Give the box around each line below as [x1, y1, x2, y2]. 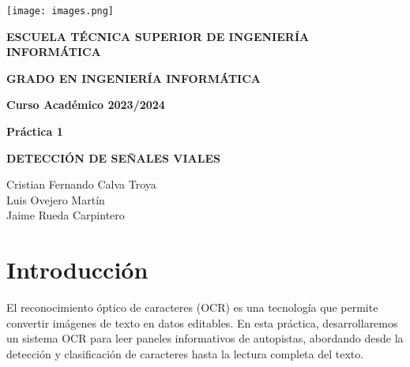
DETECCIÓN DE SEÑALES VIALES [6, 149, 220, 166]
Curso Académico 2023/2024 [6, 96, 165, 113]
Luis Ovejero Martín [6, 191, 105, 208]
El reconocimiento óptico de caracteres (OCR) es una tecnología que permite [6, 299, 378, 316]
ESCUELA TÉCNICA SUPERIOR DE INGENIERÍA [6, 28, 310, 44]
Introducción [6, 253, 149, 286]
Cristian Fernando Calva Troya [6, 176, 156, 193]
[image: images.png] [6, 6, 115, 17]
